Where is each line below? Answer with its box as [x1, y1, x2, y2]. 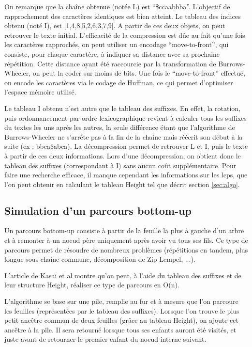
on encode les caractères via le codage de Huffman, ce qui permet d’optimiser [4, 77, 233, 87]
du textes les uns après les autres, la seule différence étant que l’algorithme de [4, 122, 235, 132]
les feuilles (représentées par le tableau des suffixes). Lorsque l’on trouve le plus [4, 305, 239, 315]
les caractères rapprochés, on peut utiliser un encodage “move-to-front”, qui [4, 39, 229, 49]
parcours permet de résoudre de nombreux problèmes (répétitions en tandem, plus [4, 244, 248, 254]
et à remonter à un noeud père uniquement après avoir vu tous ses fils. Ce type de [4, 235, 248, 245]
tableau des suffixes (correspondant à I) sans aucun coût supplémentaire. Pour [4, 160, 237, 170]
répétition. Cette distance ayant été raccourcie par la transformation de [4, 58, 216, 68]
